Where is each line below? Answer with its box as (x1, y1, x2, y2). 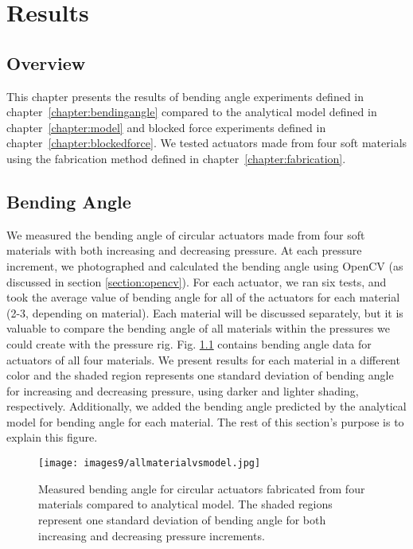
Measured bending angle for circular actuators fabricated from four (38, 480, 365, 496)
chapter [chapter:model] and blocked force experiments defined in (6, 119, 326, 135)
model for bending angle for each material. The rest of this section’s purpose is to (6, 413, 404, 430)
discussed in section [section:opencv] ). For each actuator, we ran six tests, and (6, 273, 387, 290)
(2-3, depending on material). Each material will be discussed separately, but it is (6, 304, 403, 321)
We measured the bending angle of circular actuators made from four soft (6, 226, 365, 243)
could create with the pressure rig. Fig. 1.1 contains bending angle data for (6, 335, 372, 352)
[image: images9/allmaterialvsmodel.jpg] (38, 457, 261, 469)
